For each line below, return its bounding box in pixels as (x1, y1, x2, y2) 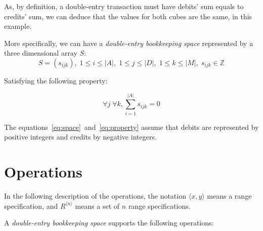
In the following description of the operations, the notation (4, 191, 186, 201)
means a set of (75, 200, 120, 211)
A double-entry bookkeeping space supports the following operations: (4, 217, 214, 228)
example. (4, 21, 32, 31)
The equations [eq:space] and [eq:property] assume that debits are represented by (4, 121, 259, 132)
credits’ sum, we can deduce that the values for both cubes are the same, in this (4, 11, 252, 21)
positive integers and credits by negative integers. (4, 131, 157, 142)
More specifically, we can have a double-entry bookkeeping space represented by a (4, 37, 253, 48)
